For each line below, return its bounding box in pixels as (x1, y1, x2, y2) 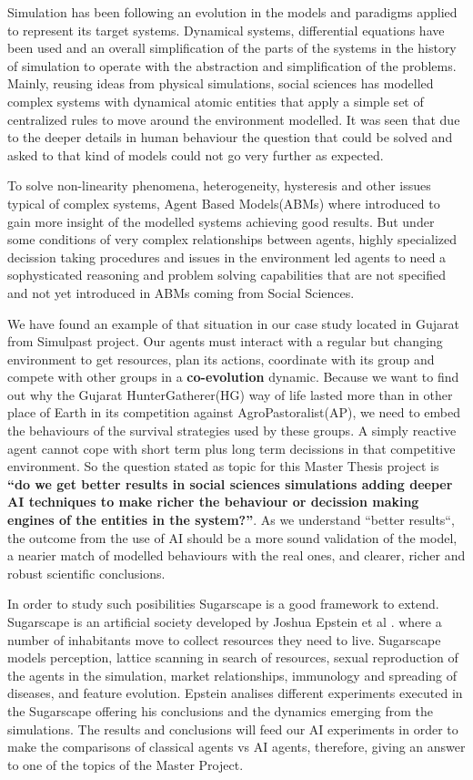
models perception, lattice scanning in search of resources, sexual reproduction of (7, 648, 458, 667)
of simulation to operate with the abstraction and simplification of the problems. (7, 56, 457, 75)
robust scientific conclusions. (7, 563, 166, 582)
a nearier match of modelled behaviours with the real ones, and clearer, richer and (7, 546, 466, 565)
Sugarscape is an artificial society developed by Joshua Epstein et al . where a (7, 612, 442, 631)
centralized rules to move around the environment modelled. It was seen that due (7, 109, 460, 128)
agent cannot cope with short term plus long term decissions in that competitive (7, 438, 456, 457)
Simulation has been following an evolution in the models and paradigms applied (7, 3, 458, 21)
